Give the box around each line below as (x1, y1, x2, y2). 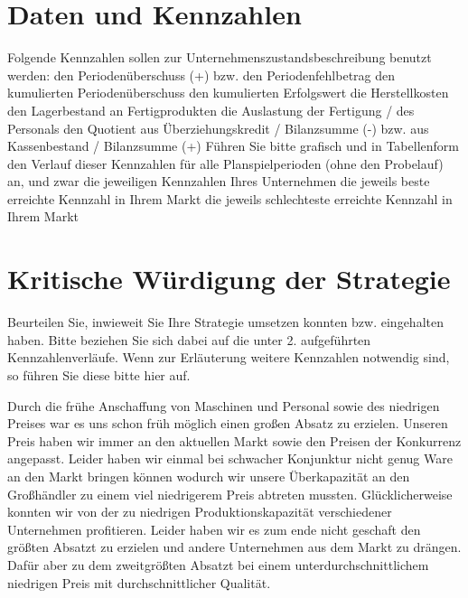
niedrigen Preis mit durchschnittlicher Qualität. (7, 573, 271, 592)
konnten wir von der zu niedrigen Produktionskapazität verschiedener (7, 502, 392, 521)
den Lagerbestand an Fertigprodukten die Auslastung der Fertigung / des (7, 100, 415, 119)
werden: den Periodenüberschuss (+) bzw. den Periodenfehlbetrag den (7, 65, 396, 84)
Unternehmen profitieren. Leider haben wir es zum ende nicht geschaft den (7, 519, 421, 538)
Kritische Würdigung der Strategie (7, 260, 451, 297)
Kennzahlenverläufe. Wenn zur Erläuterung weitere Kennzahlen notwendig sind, (7, 348, 450, 367)
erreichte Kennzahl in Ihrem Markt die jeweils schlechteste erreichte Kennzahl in (7, 189, 453, 208)
